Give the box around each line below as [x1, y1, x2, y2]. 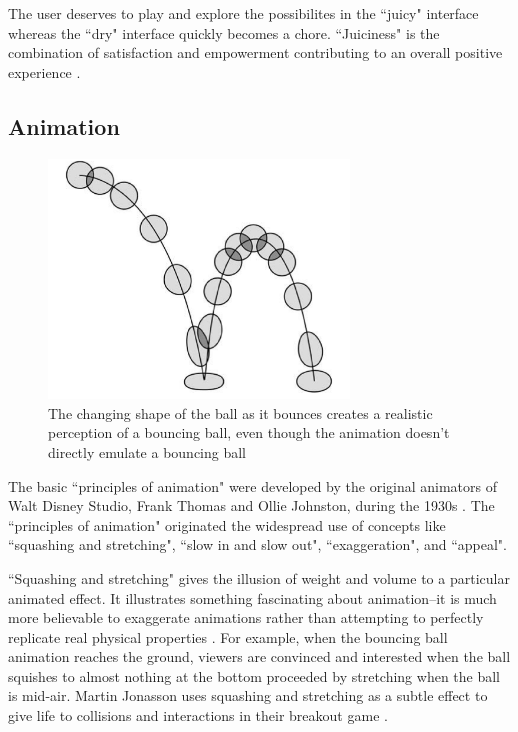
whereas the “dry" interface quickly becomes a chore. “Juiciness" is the [8, 22, 440, 43]
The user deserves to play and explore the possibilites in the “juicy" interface [8, 3, 479, 23]
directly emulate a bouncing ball [48, 441, 247, 462]
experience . [8, 61, 81, 82]
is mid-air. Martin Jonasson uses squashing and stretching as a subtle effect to [8, 685, 488, 706]
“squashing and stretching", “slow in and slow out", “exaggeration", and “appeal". [8, 534, 507, 555]
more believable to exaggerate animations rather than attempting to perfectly [8, 607, 484, 628]
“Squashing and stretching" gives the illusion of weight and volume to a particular [8, 567, 510, 588]
